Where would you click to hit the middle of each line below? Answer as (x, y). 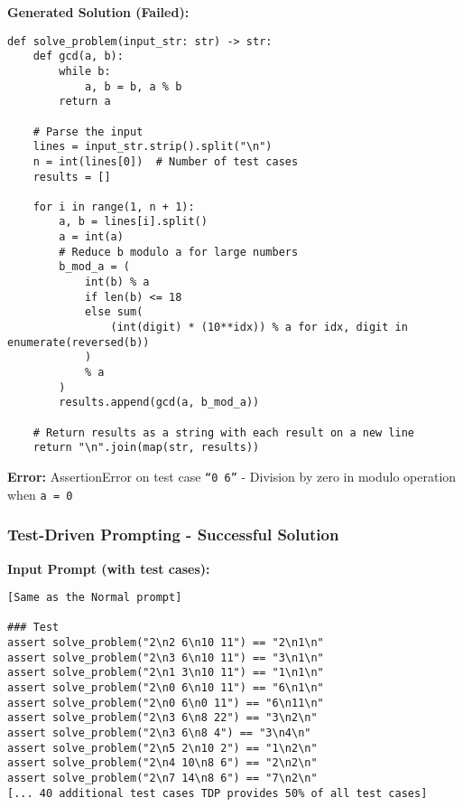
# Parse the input (88, 131)
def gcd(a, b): (78, 56)
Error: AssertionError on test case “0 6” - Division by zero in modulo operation (232, 476)
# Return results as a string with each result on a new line (224, 432)
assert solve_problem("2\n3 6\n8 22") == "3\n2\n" (162, 718)
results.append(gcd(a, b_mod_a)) (159, 403)
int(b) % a (117, 282)
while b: (85, 71)
